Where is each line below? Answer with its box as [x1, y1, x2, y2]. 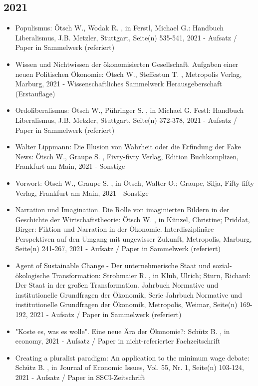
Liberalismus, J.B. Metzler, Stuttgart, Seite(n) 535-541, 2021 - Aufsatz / [15, 32, 237, 42]
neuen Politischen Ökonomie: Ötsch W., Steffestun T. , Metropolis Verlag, [15, 68, 242, 79]
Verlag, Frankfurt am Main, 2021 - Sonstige [15, 187, 149, 198]
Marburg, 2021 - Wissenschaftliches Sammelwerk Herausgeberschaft [15, 78, 222, 89]
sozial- [213, 260, 232, 271]
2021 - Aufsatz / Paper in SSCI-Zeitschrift [15, 372, 145, 383]
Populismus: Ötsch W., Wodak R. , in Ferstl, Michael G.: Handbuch [15, 22, 224, 33]
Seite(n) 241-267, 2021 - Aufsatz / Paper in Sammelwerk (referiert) [15, 243, 221, 254]
